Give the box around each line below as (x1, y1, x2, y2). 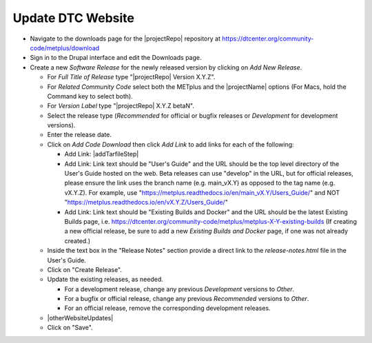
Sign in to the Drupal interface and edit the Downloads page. (30, 54, 202, 62)
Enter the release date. (47, 131, 112, 139)
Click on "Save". (47, 324, 93, 332)
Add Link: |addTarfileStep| (64, 150, 139, 158)
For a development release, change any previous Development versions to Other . (64, 284, 295, 293)
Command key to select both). (47, 92, 134, 100)
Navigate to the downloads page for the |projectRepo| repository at (30, 34, 220, 43)
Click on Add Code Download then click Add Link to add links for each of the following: (47, 140, 294, 148)
